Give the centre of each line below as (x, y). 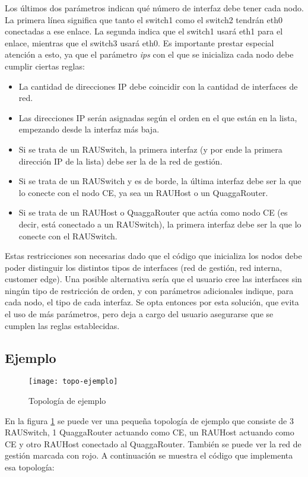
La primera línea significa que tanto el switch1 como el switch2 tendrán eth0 (144, 19)
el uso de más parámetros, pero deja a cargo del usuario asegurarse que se (139, 314)
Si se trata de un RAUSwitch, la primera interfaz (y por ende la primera (150, 149)
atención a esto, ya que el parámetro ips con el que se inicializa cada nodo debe (149, 54)
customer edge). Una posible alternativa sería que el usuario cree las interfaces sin (153, 279)
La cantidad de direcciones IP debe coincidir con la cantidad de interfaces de (158, 86)
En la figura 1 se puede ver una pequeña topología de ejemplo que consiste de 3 (150, 420)
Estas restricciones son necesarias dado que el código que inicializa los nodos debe (153, 256)
